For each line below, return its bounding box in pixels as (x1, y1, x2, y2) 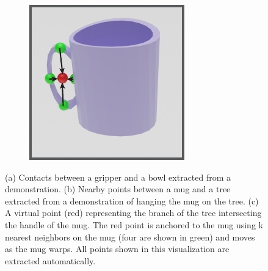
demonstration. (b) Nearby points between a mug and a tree (5, 182, 231, 195)
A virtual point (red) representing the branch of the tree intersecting (5, 206, 262, 219)
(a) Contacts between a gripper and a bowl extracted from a (5, 170, 231, 183)
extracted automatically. (5, 254, 96, 267)
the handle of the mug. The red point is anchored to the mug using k (5, 218, 263, 231)
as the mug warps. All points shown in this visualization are (5, 242, 230, 255)
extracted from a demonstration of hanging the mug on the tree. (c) (5, 194, 259, 207)
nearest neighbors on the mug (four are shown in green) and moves (5, 230, 255, 243)
